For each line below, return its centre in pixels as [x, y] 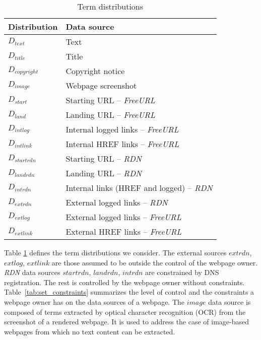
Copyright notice [95, 71]
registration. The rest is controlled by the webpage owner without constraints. [124, 282]
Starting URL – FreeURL [110, 100]
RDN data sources [32, 272]
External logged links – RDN [117, 202]
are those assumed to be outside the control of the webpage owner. [155, 262]
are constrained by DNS [182, 272]
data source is [230, 301]
